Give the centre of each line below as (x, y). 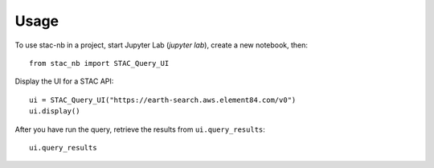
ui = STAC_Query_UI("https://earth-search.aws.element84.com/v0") (163, 100)
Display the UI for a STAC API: (64, 81)
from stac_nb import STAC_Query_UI (99, 63)
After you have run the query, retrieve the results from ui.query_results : (140, 129)
